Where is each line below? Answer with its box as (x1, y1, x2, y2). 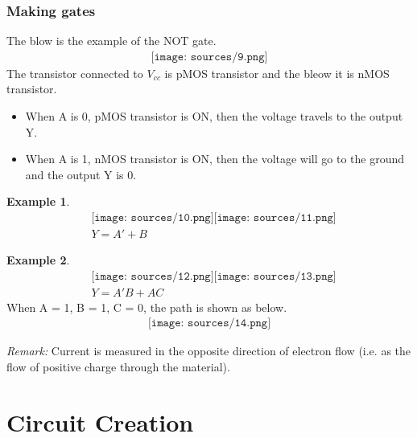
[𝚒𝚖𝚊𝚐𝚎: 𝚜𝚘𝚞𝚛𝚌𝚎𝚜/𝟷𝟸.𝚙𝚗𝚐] (91, 270, 214, 282)
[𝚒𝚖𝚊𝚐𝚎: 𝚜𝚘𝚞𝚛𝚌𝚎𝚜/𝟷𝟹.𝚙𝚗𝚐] (213, 270, 336, 282)
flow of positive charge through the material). (6, 358, 230, 375)
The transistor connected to (6, 64, 143, 81)
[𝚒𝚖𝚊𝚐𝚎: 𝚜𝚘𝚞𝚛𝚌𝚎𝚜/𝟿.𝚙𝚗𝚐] (151, 51, 268, 63)
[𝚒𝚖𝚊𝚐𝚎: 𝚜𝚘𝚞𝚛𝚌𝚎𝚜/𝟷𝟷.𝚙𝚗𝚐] (213, 212, 336, 224)
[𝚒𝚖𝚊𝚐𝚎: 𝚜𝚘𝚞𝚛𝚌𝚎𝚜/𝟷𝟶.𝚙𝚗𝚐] (91, 212, 214, 224)
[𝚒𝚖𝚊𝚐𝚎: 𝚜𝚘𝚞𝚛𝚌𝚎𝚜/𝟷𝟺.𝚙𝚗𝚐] (147, 317, 271, 330)
